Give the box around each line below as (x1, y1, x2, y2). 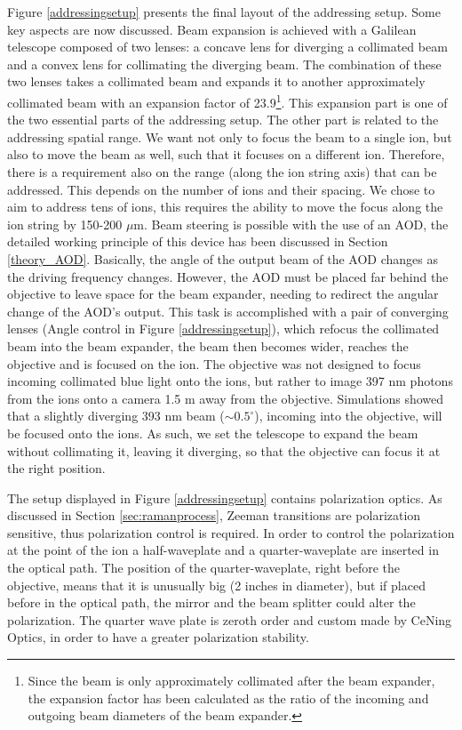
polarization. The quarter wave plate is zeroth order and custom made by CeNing (7, 610, 452, 629)
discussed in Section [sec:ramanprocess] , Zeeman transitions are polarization (7, 506, 421, 525)
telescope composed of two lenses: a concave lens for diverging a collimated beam (7, 37, 448, 56)
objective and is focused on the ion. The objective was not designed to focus (7, 354, 421, 373)
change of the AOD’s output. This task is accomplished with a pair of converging (7, 301, 449, 320)
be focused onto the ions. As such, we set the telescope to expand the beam (7, 423, 418, 442)
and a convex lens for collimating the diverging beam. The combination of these (7, 54, 442, 73)
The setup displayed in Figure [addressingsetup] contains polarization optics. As (7, 488, 442, 507)
